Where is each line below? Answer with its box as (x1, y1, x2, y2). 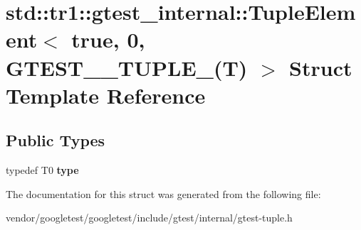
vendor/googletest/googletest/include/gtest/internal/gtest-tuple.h (6, 210, 293, 225)
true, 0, (71, 25, 145, 54)
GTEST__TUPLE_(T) (6, 53, 248, 82)
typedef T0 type (6, 163, 79, 177)
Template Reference (6, 80, 206, 109)
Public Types (6, 129, 105, 151)
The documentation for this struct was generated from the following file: (6, 186, 321, 201)
